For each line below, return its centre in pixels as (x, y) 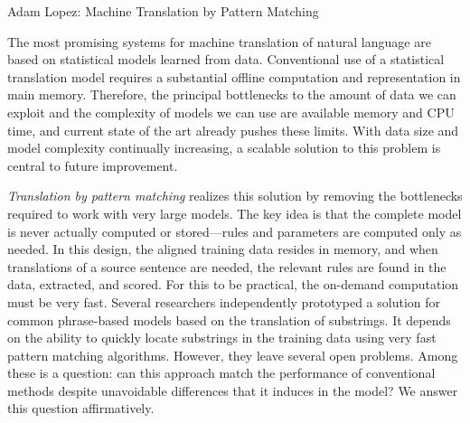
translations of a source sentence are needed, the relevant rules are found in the (227, 266)
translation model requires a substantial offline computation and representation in (234, 76)
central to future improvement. (93, 165)
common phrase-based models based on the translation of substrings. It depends (229, 320)
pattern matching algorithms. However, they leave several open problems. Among (233, 355)
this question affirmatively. (81, 408)
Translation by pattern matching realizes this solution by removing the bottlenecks (235, 196)
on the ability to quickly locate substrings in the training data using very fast (222, 338)
